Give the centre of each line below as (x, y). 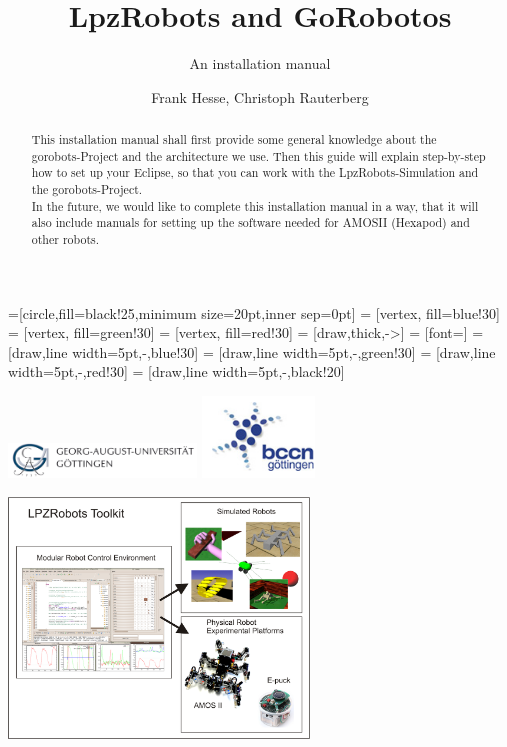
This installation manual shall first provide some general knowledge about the (234, 139)
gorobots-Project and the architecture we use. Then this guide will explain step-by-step (258, 155)
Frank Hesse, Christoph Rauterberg (260, 96)
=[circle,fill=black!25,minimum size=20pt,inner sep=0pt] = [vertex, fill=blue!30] (254, 312)
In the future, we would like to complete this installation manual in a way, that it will (255, 205)
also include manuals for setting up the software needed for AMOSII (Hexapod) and (250, 222)
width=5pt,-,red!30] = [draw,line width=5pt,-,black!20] (176, 371)
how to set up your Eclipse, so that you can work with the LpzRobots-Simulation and (255, 172)
